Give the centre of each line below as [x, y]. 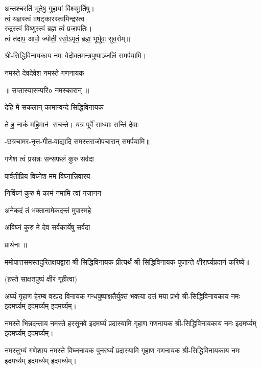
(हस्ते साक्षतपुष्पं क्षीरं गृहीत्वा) [41, 279]
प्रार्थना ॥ [16, 244]
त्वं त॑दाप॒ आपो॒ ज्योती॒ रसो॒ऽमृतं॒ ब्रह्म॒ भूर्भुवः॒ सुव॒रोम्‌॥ [67, 38]
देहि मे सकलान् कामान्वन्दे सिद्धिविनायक [54, 107]
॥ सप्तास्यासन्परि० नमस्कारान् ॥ [47, 90]
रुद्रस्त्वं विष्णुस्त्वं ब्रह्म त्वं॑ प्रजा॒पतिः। [49, 28]
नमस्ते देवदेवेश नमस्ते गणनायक [44, 72]
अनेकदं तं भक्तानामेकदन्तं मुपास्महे [48, 210]
